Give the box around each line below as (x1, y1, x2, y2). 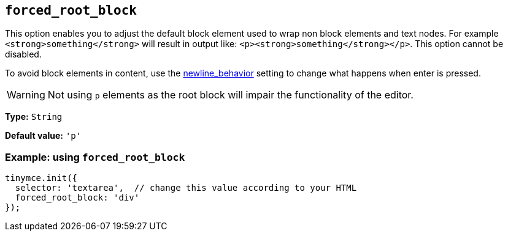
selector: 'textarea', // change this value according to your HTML (15, 183, 357, 193)
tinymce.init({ (5, 173, 78, 183)
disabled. (5, 49, 42, 60)
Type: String (5, 111, 63, 122)
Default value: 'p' (5, 130, 82, 141)
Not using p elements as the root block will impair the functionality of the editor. (47, 89, 414, 101)
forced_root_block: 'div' (15, 193, 140, 203)
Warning (7, 89, 45, 101)
